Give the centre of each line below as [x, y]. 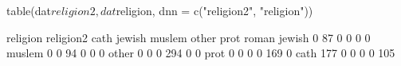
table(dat [29, 10]
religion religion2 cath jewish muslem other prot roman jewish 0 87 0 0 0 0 [189, 37]
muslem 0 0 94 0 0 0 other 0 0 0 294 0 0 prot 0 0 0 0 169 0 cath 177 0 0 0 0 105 [201, 53]
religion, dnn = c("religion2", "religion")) [214, 10]
